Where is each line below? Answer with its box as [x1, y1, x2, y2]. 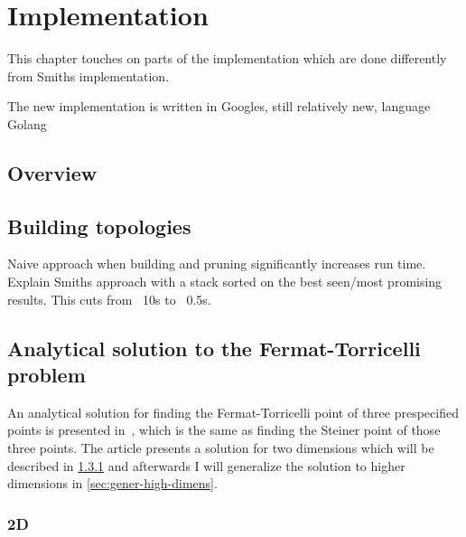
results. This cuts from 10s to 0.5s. [7, 289, 211, 308]
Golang [7, 114, 47, 133]
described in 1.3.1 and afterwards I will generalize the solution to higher [7, 456, 405, 475]
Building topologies [7, 212, 191, 240]
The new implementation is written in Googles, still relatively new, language [7, 97, 431, 116]
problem [7, 361, 86, 389]
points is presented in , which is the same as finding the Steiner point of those [7, 420, 441, 439]
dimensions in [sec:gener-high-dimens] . [7, 474, 218, 493]
